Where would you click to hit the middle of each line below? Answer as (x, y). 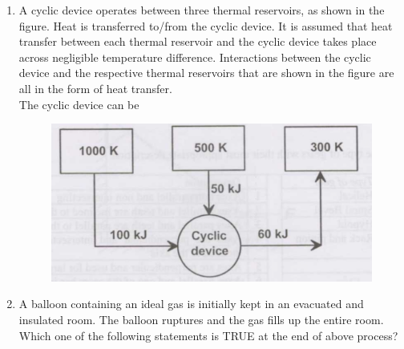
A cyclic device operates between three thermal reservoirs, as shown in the (202, 10)
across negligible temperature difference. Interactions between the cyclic (195, 57)
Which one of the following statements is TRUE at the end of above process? (208, 335)
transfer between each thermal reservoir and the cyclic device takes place (198, 41)
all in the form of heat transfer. (95, 88)
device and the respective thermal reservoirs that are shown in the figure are (206, 73)
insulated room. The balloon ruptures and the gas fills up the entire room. (201, 319)
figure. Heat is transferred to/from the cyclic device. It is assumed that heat (206, 25)
